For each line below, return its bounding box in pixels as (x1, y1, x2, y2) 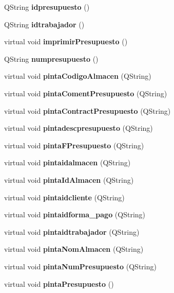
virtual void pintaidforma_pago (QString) (4, 209, 146, 220)
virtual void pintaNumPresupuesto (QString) (4, 261, 157, 271)
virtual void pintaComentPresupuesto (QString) (4, 88, 167, 98)
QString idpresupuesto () (4, 2, 90, 12)
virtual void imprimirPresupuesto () (4, 36, 128, 47)
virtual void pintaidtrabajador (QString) (4, 226, 140, 237)
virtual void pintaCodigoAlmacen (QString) (4, 71, 151, 81)
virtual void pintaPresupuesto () (4, 278, 114, 289)
